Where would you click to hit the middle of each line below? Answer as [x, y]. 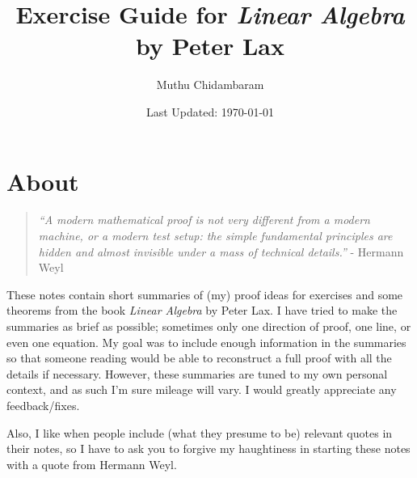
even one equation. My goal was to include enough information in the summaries [206, 342]
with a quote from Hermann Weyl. [92, 464]
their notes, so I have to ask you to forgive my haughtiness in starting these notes [208, 448]
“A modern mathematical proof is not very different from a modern [204, 220]
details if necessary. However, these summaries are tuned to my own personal [197, 373]
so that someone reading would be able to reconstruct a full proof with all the [199, 358]
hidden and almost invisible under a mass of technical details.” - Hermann [221, 251]
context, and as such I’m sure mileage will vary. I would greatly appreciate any [202, 389]
